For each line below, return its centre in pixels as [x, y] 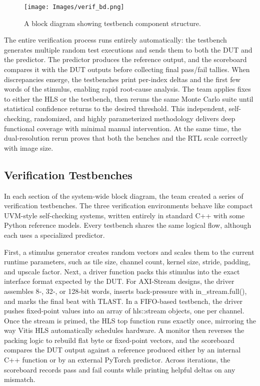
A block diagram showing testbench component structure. [112, 23]
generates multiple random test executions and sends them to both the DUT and [128, 49]
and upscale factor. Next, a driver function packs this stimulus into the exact [122, 271]
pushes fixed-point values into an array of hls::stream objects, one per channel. [124, 311]
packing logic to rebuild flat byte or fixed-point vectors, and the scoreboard [119, 340]
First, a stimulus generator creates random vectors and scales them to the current [129, 252]
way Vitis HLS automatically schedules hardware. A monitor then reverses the [124, 330]
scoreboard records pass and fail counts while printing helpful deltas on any [120, 369]
